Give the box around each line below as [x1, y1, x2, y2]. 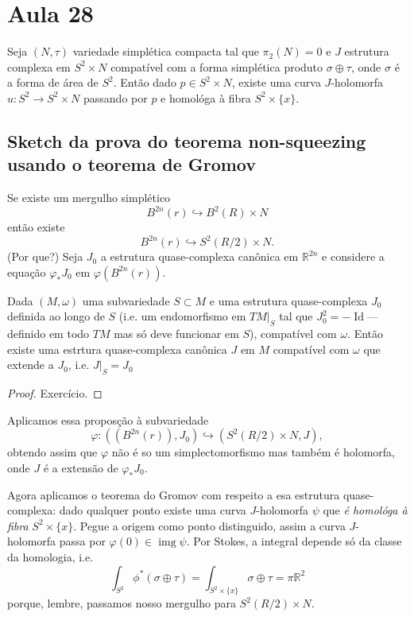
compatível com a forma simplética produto [110, 58, 323, 75]
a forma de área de [7, 74, 99, 91]
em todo [48, 325, 90, 342]
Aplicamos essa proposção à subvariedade [7, 411, 209, 428]
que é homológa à [323, 502, 408, 518]
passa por [59, 533, 106, 549]
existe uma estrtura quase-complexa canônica [7, 340, 227, 357]
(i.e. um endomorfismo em [118, 308, 246, 324]
